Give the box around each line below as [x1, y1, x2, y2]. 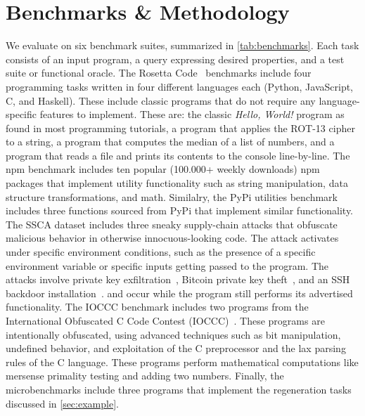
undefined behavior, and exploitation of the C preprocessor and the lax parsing [6, 341, 346, 356]
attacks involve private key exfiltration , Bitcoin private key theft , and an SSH [6, 272, 350, 287]
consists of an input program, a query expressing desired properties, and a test [6, 51, 345, 66]
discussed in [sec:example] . [6, 396, 119, 410]
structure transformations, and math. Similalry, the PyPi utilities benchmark [6, 189, 338, 204]
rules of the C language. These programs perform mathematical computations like [6, 354, 359, 369]
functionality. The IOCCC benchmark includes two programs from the [6, 299, 309, 314]
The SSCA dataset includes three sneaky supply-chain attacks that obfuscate [6, 216, 338, 231]
